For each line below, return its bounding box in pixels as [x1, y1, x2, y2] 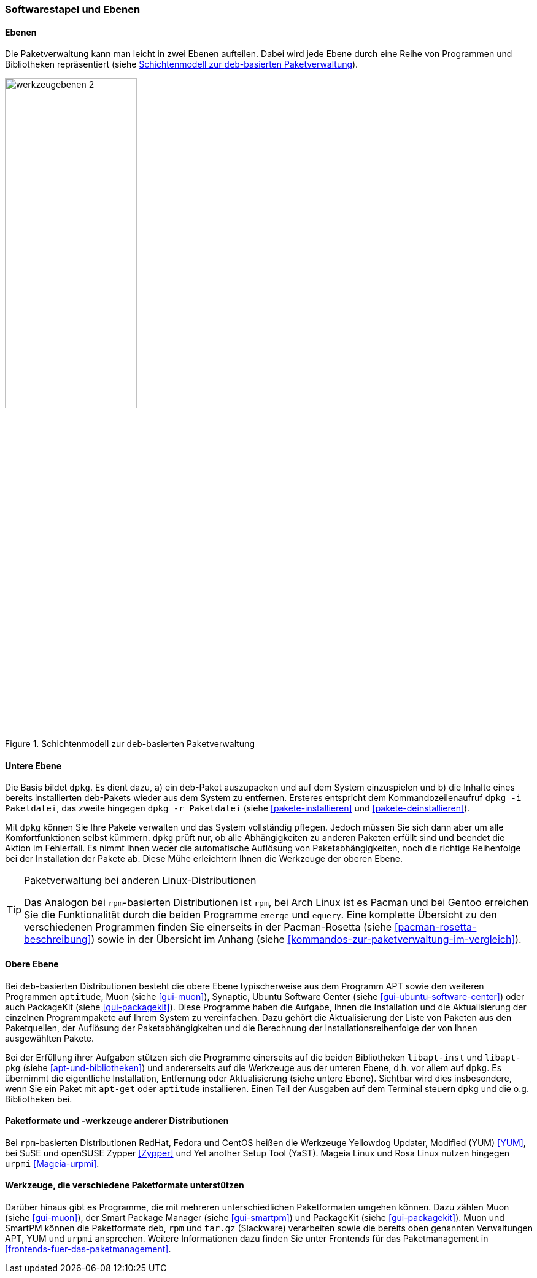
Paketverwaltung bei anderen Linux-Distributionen [24, 874, 257, 887]
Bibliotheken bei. [5, 1093, 72, 1104]
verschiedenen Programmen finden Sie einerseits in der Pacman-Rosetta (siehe [24, 921, 392, 934]
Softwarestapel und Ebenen [5, 3, 141, 15]
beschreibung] [24, 933, 91, 946]
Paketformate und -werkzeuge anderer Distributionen [5, 1115, 229, 1126]
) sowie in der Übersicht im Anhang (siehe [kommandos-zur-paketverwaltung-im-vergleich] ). [91, 933, 522, 946]
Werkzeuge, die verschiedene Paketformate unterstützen [5, 1180, 244, 1191]
